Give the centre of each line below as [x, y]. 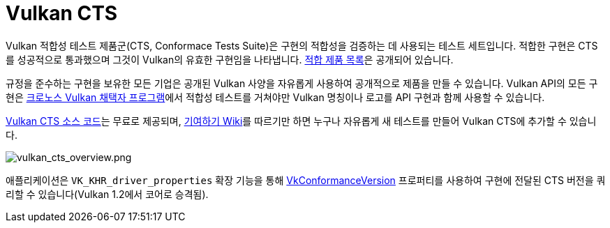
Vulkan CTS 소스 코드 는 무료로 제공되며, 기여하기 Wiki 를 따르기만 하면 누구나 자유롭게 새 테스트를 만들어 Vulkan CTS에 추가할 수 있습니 [301, 121]
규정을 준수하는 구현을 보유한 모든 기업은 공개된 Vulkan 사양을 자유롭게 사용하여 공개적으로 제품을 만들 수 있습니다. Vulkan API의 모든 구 [302, 83]
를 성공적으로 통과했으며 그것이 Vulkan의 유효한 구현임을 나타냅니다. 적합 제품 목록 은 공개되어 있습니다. [230, 59]
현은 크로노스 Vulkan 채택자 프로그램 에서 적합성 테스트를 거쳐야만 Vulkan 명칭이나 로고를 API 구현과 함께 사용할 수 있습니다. [275, 97]
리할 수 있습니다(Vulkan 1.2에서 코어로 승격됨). [107, 194]
